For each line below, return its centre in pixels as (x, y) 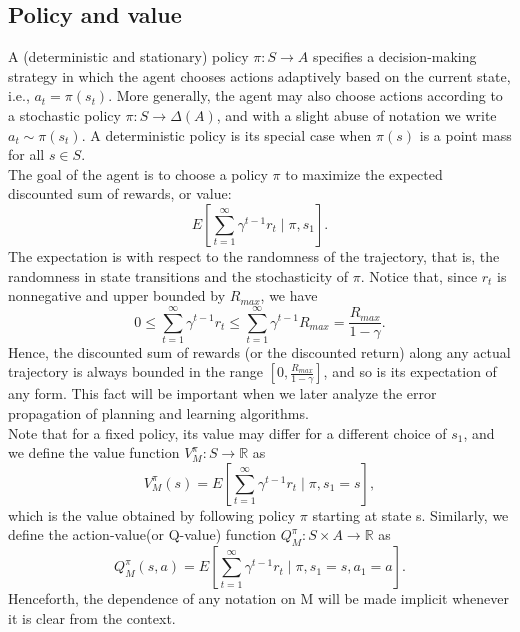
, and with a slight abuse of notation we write (356, 114)
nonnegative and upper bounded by (117, 295)
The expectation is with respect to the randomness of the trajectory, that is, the (254, 255)
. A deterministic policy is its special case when (226, 134)
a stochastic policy (64, 114)
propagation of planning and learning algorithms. (158, 413)
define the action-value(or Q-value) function (142, 534)
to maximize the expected (364, 173)
